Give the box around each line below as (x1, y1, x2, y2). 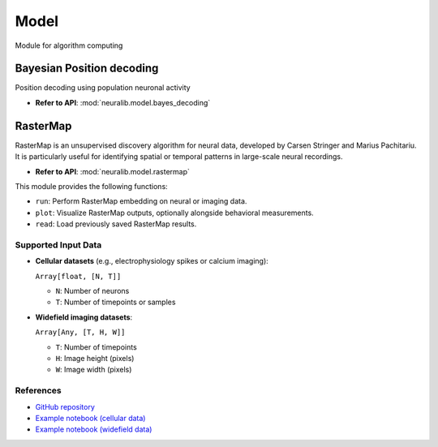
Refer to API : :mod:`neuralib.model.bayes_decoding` (35, 97, 211, 107)
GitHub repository (35, 402, 95, 411)
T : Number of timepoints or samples (55, 297, 176, 307)
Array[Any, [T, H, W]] (35, 328, 126, 337)
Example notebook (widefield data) (35, 424, 152, 434)
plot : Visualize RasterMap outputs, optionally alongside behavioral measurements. (35, 208, 314, 217)
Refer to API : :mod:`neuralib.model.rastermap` (35, 166, 191, 176)
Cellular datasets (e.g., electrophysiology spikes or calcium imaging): (35, 256, 269, 266)
